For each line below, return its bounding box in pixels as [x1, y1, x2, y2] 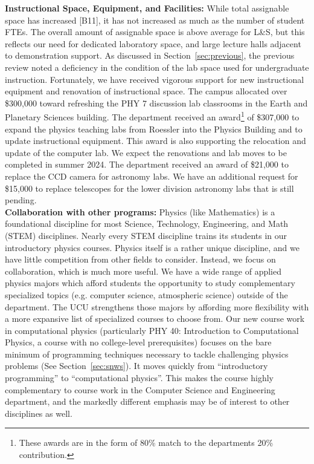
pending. [5, 194, 37, 206]
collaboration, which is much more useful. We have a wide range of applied [5, 264, 281, 277]
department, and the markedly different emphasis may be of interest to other [5, 395, 290, 408]
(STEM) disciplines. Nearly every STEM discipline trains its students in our [5, 229, 287, 241]
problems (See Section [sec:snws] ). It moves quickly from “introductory [5, 359, 268, 372]
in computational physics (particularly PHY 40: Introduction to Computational [5, 324, 299, 336]
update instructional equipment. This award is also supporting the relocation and [5, 134, 306, 147]
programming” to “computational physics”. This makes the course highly [5, 371, 274, 384]
